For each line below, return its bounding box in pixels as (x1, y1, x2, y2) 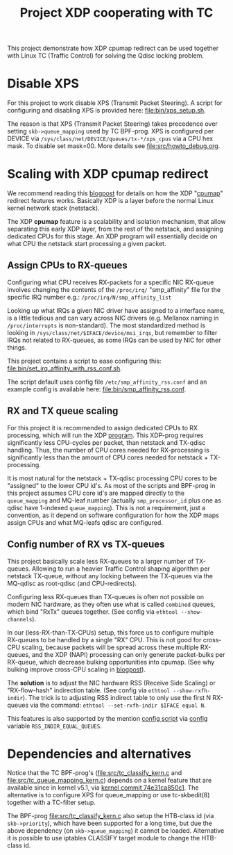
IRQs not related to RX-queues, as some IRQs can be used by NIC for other (7, 336, 221, 344)
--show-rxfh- (173, 687, 211, 694)
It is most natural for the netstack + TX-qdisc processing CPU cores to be (7, 474, 217, 482)
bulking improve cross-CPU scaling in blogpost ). (7, 665, 146, 674)
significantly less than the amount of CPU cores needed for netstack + (7, 453, 209, 462)
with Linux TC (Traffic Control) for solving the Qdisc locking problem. (7, 51, 205, 60)
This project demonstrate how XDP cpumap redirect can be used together (7, 44, 219, 53)
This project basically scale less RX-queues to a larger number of (7, 557, 194, 565)
